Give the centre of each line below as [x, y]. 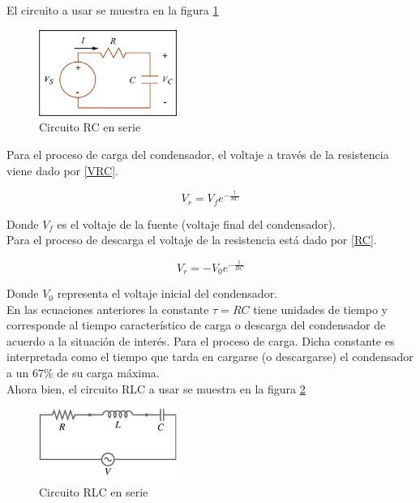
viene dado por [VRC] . [62, 170]
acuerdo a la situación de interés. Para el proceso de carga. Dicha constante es [201, 340]
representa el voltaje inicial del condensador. [167, 293]
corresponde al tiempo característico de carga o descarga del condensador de [196, 325]
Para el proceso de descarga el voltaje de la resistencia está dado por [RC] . [192, 240]
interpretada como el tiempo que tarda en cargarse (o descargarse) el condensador [210, 357]
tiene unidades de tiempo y [320, 309]
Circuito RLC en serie [94, 492]
